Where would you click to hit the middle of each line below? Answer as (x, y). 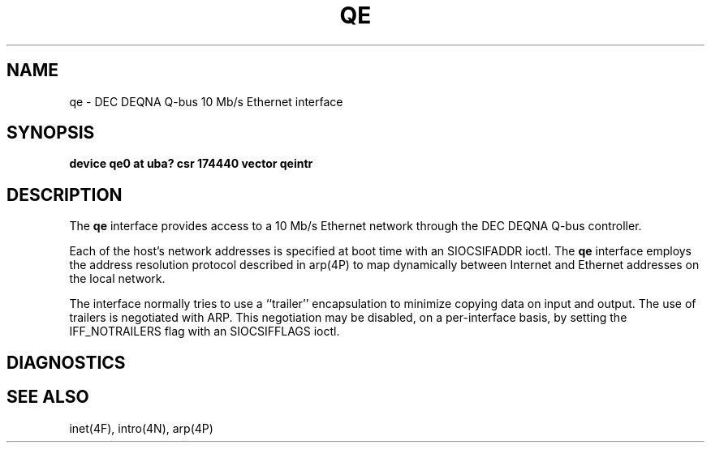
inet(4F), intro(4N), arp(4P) (141, 428)
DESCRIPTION (65, 195)
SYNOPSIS (51, 133)
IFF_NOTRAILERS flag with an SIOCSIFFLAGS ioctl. (205, 331)
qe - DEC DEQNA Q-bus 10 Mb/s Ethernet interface (206, 101)
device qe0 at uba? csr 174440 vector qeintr (191, 164)
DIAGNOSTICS (66, 362)
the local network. (117, 279)
